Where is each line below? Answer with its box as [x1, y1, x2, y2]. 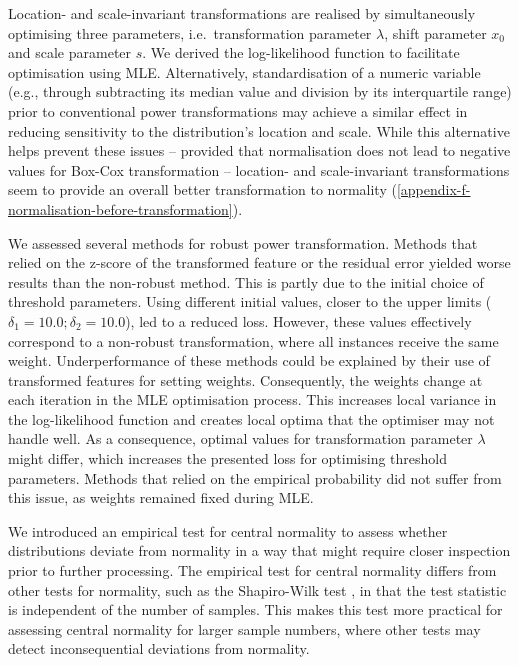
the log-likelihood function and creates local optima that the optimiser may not [8, 408, 495, 429]
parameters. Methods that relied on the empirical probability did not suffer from [8, 467, 502, 488]
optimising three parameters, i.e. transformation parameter [8, 22, 372, 43]
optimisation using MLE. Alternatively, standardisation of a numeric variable [8, 61, 481, 82]
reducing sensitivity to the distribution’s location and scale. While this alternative [8, 120, 510, 141]
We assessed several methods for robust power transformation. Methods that [8, 232, 478, 253]
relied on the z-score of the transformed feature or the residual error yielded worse [8, 252, 511, 273]
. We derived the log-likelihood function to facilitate [142, 42, 460, 63]
